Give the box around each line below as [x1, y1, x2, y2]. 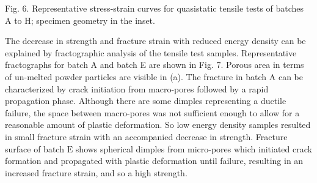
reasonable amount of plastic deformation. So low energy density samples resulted [5, 118, 311, 131]
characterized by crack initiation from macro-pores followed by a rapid [5, 82, 269, 95]
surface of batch [5, 142, 64, 155]
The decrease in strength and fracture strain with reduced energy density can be [5, 34, 306, 47]
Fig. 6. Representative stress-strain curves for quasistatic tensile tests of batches [5, 2, 304, 14]
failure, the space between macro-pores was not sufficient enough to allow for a [5, 106, 300, 119]
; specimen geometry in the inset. [31, 13, 155, 26]
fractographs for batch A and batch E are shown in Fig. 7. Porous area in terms [5, 58, 304, 71]
